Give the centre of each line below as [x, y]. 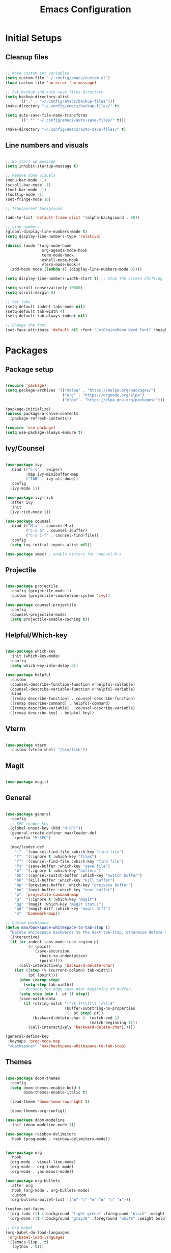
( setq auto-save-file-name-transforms [46, 115]
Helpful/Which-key [36, 635]
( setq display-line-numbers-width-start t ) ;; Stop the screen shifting [84, 279]
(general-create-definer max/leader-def [53, 833]
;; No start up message [31, 161]
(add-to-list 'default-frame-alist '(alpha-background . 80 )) [73, 218]
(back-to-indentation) [63, 956]
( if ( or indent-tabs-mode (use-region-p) [54, 942]
